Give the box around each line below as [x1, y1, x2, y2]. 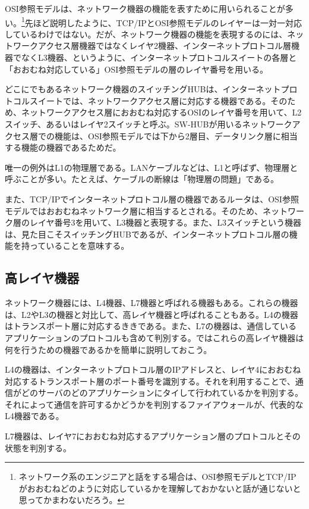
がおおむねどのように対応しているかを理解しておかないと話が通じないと [18, 482, 301, 494]
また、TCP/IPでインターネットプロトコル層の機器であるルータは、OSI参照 [5, 192, 299, 205]
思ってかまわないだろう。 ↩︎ [18, 494, 125, 506]
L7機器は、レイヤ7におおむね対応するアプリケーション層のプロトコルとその [5, 430, 301, 442]
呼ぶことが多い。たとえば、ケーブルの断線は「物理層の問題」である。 [5, 173, 279, 185]
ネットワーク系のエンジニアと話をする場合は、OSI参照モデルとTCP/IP [18, 470, 297, 483]
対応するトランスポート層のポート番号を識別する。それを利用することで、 [5, 374, 295, 387]
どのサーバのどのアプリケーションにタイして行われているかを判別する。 [21, 386, 304, 399]
